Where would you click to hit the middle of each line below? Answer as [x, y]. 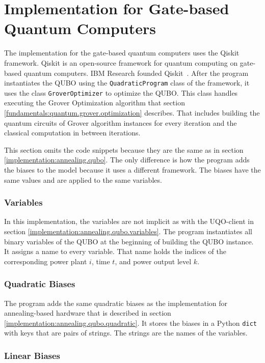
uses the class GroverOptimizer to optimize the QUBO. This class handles [121, 92]
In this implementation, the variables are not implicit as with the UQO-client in [129, 221]
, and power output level [153, 261]
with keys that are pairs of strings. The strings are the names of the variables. [126, 333]
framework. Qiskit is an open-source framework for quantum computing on [121, 62]
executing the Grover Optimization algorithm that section [95, 103]
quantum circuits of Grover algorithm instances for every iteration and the [121, 122]
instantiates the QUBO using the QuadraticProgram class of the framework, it [127, 83]
